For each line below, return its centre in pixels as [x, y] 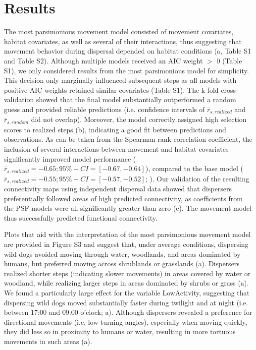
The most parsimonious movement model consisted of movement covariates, [119, 31]
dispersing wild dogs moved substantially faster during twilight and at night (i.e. [126, 302]
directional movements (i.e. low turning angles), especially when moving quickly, [126, 321]
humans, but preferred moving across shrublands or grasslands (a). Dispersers [122, 263]
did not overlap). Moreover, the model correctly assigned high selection [139, 119]
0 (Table [229, 60]
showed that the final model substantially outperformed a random [136, 99]
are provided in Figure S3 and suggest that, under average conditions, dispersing [126, 244]
